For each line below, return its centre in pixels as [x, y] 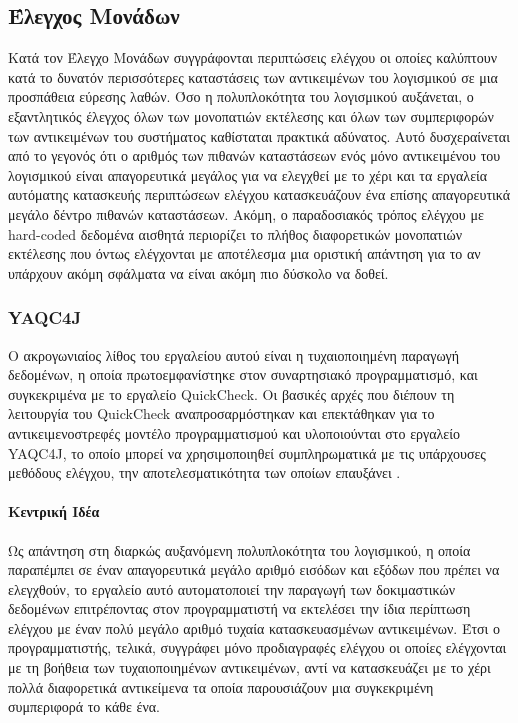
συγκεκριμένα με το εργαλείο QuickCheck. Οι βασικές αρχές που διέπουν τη [231, 393]
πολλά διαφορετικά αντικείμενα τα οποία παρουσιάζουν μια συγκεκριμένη [221, 686]
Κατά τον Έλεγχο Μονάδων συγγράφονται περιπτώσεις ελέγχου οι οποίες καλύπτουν [252, 57]
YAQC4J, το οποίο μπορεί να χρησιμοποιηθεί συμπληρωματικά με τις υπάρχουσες [247, 452]
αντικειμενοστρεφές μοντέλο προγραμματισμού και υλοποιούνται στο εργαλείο [234, 432]
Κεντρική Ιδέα [54, 511]
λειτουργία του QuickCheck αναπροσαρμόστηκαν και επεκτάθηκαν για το [221, 413]
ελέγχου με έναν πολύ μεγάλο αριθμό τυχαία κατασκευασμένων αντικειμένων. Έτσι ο [254, 627]
